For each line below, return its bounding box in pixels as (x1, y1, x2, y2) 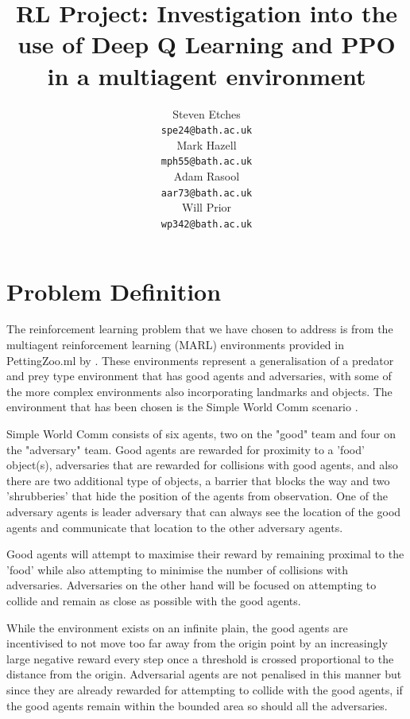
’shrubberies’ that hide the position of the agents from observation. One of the (6, 488, 389, 504)
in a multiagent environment (47, 59, 366, 91)
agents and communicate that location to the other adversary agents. (6, 519, 343, 535)
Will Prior (181, 199, 232, 216)
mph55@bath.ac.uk (161, 156, 253, 168)
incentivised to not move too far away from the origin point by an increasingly (6, 635, 388, 651)
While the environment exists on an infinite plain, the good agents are (6, 619, 348, 635)
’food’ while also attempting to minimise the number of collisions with (6, 561, 349, 577)
